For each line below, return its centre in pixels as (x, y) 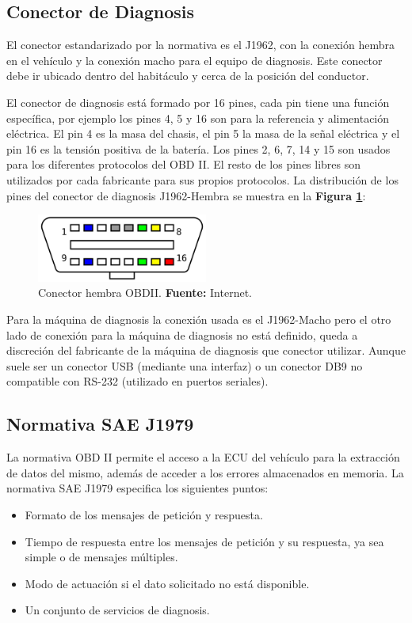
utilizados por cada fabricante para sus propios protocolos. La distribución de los (202, 179)
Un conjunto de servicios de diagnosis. (117, 610)
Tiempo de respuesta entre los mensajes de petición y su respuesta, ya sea (204, 541)
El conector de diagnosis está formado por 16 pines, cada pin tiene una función (198, 102)
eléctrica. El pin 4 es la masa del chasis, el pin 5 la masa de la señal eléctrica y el (203, 133)
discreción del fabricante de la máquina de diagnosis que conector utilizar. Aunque (206, 350)
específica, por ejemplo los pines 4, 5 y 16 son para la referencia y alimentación (198, 118)
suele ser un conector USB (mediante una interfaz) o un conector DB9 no (185, 365)
